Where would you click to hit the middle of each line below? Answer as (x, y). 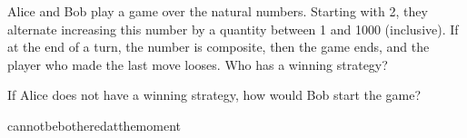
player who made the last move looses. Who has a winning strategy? (198, 64)
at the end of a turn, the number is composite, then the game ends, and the (219, 47)
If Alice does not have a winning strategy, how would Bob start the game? (214, 95)
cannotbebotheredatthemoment (94, 125)
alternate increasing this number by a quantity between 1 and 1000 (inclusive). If (233, 29)
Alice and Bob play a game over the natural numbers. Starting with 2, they (218, 11)
